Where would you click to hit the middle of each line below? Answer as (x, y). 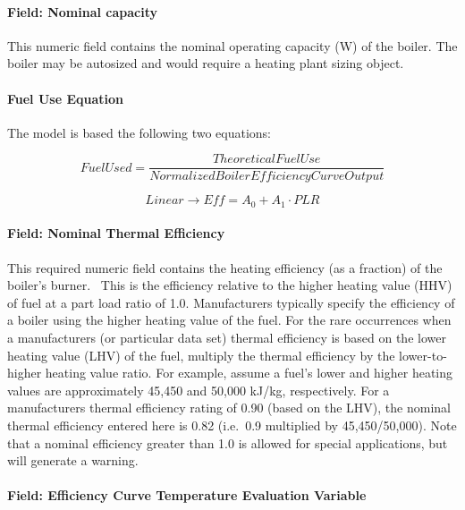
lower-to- (423, 355)
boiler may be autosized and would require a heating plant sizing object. (206, 63)
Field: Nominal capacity (83, 11)
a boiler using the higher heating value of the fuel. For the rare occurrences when (229, 320)
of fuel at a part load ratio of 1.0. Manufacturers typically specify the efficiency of (231, 302)
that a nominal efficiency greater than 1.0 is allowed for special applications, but (228, 442)
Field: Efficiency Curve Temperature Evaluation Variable (187, 495)
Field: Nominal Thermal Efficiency (116, 233)
